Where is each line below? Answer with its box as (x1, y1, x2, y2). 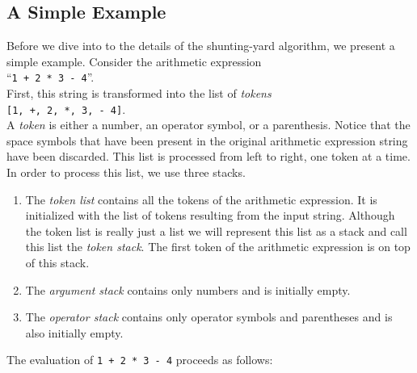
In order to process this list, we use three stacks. (6, 164, 246, 181)
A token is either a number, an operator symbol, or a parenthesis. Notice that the (6, 116, 411, 133)
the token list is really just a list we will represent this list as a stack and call (25, 222, 407, 239)
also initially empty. (25, 324, 124, 341)
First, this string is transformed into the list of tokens (6, 85, 272, 102)
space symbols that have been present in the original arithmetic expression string (6, 132, 408, 149)
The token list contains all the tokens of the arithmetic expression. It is (25, 191, 377, 207)
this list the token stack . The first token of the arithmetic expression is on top (25, 238, 411, 255)
